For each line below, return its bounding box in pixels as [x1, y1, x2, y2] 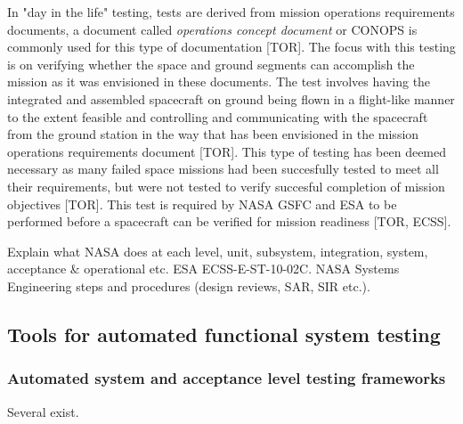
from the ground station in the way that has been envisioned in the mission [7, 125, 419, 143]
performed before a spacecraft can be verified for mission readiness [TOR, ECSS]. [7, 212, 451, 231]
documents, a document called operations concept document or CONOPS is [7, 20, 418, 38]
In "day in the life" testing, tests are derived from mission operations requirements [7, 3, 455, 20]
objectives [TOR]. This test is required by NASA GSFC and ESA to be [7, 194, 397, 213]
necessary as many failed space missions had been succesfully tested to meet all [7, 159, 439, 178]
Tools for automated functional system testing [7, 320, 441, 347]
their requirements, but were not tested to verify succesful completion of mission [7, 176, 445, 195]
